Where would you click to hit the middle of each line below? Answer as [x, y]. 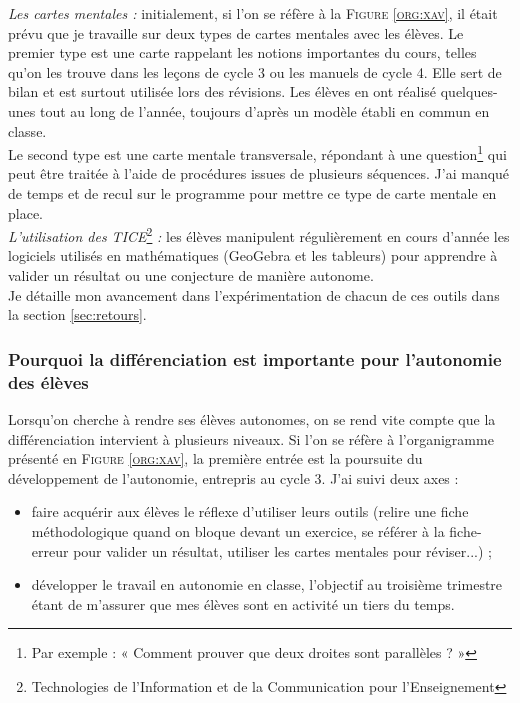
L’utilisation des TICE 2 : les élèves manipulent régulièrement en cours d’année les [259, 234]
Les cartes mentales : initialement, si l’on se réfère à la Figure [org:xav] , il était [253, 13]
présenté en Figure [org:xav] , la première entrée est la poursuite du [215, 458]
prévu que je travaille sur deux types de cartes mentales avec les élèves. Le [236, 32]
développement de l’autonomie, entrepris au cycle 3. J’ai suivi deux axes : [233, 477]
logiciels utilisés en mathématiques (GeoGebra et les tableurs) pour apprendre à [253, 255]
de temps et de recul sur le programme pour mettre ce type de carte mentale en [252, 193]
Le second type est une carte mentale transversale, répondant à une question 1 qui [257, 152]
